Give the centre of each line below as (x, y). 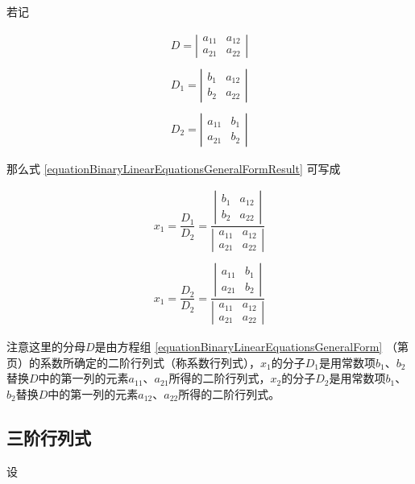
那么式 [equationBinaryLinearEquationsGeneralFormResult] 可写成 (174, 168)
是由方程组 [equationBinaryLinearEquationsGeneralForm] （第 (251, 347)
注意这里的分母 (46, 347)
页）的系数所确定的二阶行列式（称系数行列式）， (133, 362)
